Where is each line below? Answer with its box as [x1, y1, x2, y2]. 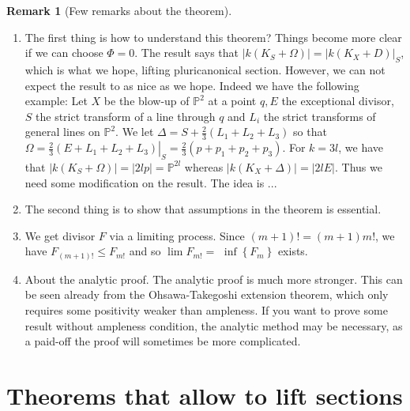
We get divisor [24, 227, 96, 243]
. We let [115, 123, 154, 140]
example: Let [24, 92, 88, 109]
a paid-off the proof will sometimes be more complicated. [24, 333, 301, 349]
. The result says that [134, 44, 239, 61]
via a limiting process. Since [109, 227, 245, 243]
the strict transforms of [263, 107, 376, 124]
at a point [208, 92, 257, 109]
